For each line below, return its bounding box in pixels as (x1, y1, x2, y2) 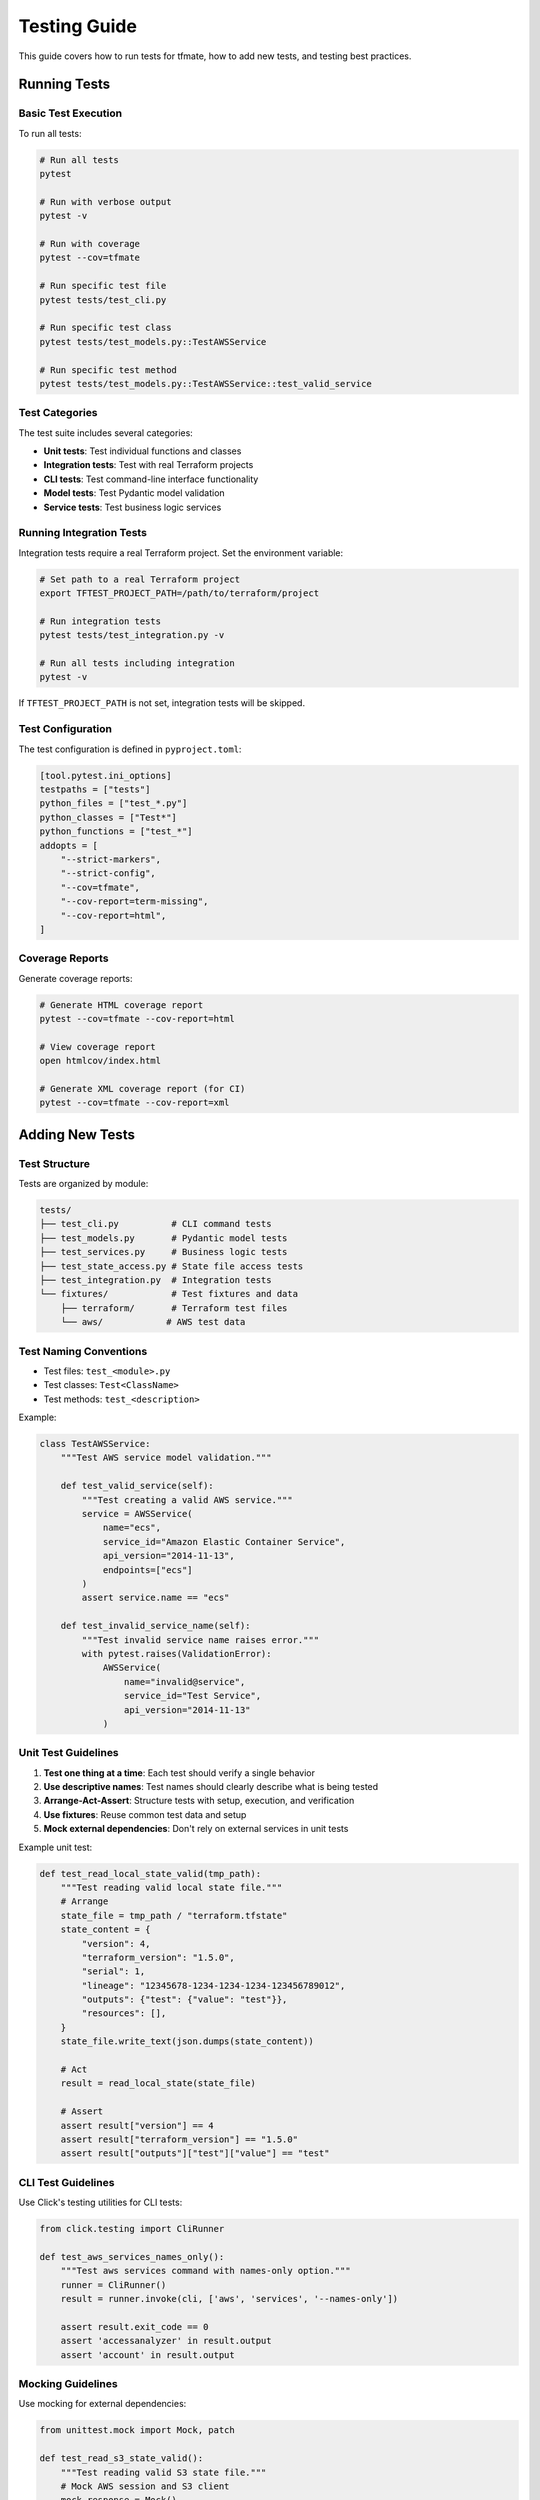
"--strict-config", (60, 868, 157, 879)
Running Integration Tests (18, 526, 147, 540)
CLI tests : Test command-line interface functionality (43, 473, 259, 485)
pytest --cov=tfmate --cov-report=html (39, 1013, 235, 1024)
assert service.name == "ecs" (81, 1592, 230, 1604)
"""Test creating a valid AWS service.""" (81, 1494, 294, 1505)
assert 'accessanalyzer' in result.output (60, 2335, 272, 2347)
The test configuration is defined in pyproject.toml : (18, 743, 242, 755)
